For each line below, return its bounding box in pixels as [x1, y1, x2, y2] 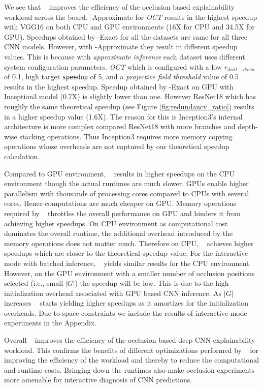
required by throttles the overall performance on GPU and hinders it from [4, 207, 241, 218]
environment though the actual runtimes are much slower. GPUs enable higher [4, 178, 249, 189]
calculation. [4, 151, 40, 161]
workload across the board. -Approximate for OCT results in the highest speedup [4, 11, 257, 22]
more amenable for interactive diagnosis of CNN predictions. [4, 374, 192, 385]
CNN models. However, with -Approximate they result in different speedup [4, 41, 238, 52]
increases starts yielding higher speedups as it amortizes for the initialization [4, 297, 249, 308]
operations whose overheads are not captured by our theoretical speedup [4, 141, 229, 152]
